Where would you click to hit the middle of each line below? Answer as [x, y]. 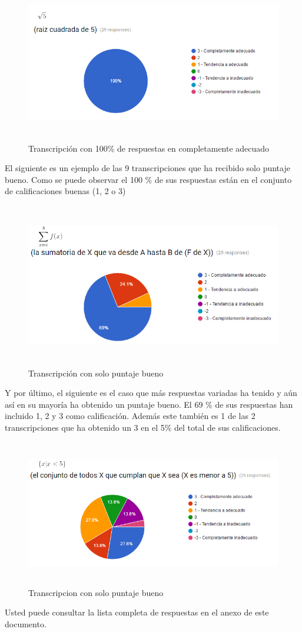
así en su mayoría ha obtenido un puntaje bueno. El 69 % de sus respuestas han [149, 404]
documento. [26, 623]
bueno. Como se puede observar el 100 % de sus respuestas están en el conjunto [148, 179]
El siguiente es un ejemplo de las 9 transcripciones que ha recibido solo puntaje [147, 168]
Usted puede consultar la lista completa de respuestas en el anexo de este [137, 612]
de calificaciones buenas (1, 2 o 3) [65, 191]
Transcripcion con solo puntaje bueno [96, 592]
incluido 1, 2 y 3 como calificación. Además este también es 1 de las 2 [130, 416]
